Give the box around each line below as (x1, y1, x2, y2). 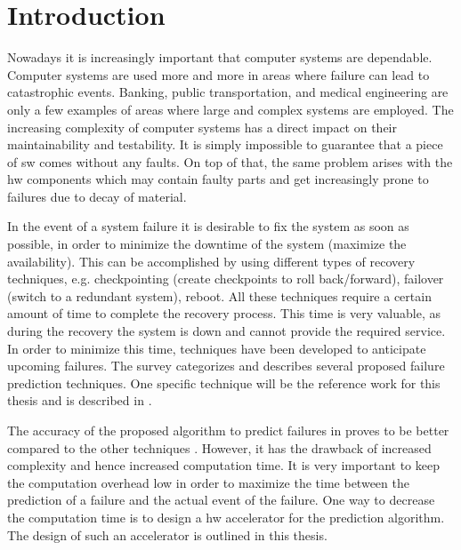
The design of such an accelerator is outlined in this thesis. (7, 525, 328, 544)
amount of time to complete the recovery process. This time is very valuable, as (7, 304, 441, 323)
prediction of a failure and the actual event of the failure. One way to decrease (7, 490, 435, 509)
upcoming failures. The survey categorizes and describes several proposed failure (7, 356, 445, 375)
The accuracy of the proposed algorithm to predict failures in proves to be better (7, 421, 449, 439)
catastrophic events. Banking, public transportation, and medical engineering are (7, 83, 449, 101)
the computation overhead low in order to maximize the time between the (7, 473, 409, 491)
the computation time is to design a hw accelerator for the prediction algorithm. (7, 507, 445, 526)
